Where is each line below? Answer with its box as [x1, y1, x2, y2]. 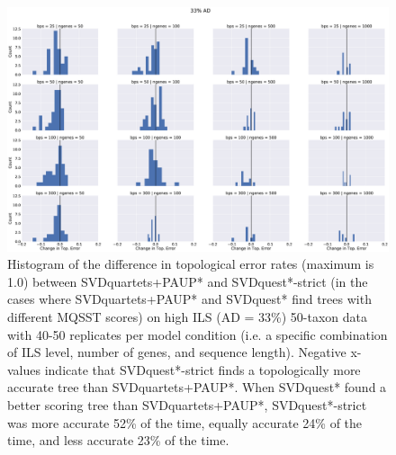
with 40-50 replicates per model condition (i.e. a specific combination [7, 325, 388, 343]
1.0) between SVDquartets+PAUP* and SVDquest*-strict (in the [7, 272, 368, 290]
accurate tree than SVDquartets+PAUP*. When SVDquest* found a [7, 378, 387, 397]
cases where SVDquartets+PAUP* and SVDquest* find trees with [7, 290, 372, 308]
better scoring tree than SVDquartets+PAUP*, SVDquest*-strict [7, 395, 367, 414]
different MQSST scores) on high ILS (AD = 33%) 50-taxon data [7, 308, 368, 326]
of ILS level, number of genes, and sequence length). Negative [7, 343, 346, 361]
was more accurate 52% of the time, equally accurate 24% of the [7, 413, 363, 432]
